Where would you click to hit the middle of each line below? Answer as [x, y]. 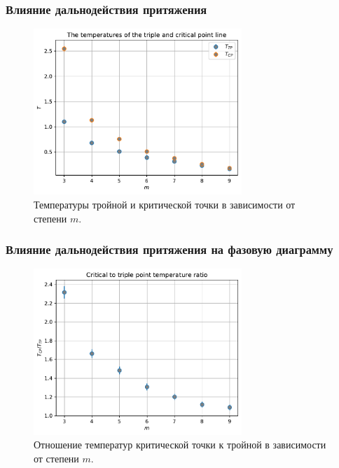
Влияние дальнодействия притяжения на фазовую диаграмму [169, 249]
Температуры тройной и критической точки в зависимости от [165, 204]
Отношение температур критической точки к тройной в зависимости [180, 445]
